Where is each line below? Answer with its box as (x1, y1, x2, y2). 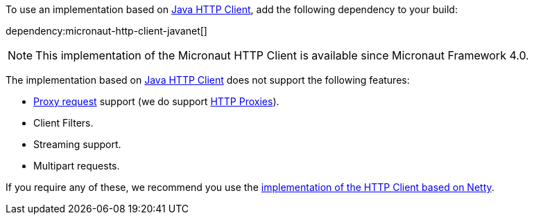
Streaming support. (33, 138, 121, 150)
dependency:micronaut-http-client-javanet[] (6, 25, 207, 37)
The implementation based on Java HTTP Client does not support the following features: (6, 74, 410, 86)
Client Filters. (33, 117, 94, 129)
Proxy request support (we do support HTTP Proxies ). (33, 95, 279, 107)
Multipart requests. (33, 160, 120, 172)
